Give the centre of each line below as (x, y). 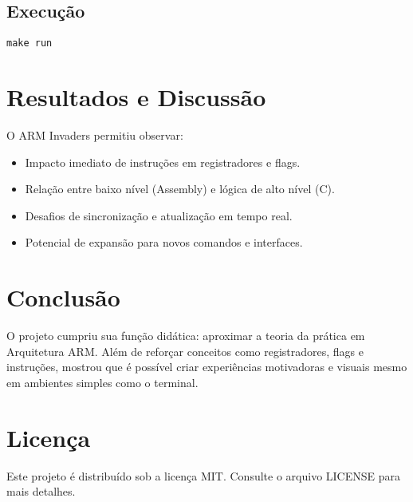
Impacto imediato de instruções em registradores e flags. (163, 162)
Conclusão (63, 297)
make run (29, 43)
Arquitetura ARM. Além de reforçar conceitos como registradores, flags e (185, 351)
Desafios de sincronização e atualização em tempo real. (159, 215)
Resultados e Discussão (136, 97)
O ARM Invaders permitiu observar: (95, 134)
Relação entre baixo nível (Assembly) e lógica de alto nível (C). (180, 189)
